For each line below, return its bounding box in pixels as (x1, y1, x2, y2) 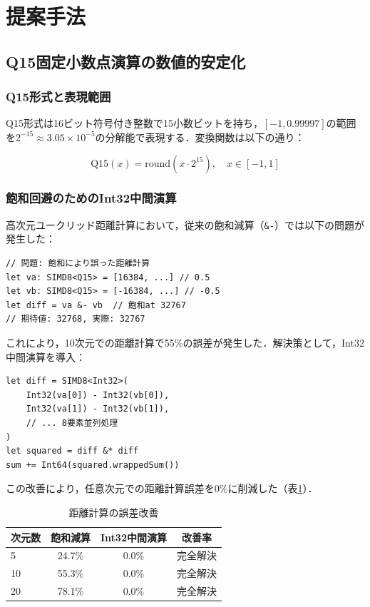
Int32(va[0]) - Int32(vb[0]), (26, 389, 170, 400)
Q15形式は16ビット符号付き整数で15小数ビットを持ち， (6, 116, 263, 131)
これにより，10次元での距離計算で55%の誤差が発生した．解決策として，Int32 (6, 335, 364, 350)
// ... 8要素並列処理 (26, 417, 118, 428)
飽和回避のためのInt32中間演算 (6, 189, 177, 207)
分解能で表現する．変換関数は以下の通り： (105, 129, 305, 144)
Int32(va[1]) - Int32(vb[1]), (26, 404, 170, 414)
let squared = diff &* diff (6, 446, 139, 456)
